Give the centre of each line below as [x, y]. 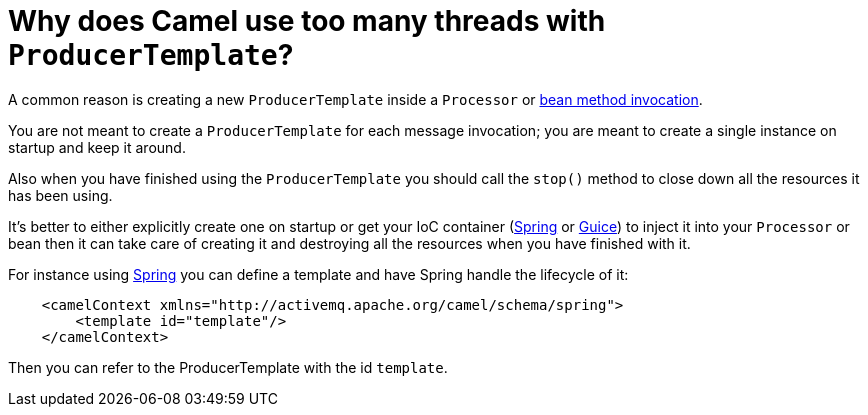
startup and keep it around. [97, 147]
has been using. [60, 195]
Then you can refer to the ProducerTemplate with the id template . [228, 367]
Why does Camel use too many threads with [307, 21]
